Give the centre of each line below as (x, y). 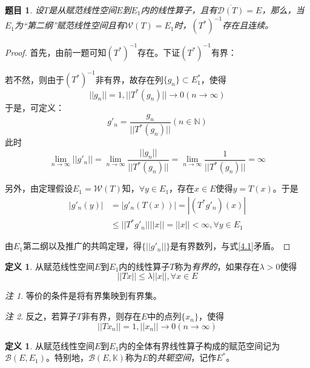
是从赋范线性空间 (83, 10)
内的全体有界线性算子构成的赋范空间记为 (200, 345)
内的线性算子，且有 (179, 10)
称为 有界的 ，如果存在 (217, 266)
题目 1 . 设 (24, 10)
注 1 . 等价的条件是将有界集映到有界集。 (83, 296)
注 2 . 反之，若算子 (41, 316)
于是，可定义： (35, 107)
